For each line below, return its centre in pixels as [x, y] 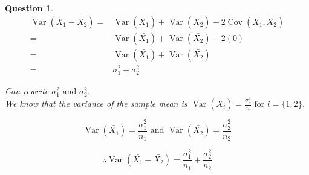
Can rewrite [27, 90]
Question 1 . [29, 8]
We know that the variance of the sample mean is [96, 103]
